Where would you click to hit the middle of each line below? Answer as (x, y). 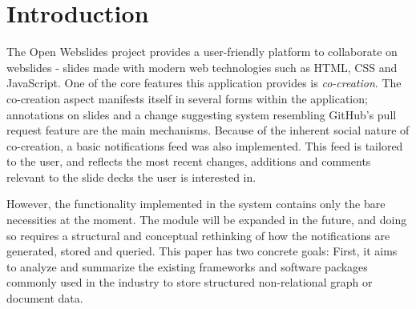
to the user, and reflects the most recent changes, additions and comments (189, 161)
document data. (45, 298)
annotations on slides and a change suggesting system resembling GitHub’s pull (202, 114)
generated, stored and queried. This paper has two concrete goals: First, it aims (202, 251)
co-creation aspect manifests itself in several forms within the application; (187, 98)
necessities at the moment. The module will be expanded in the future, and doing (207, 220)
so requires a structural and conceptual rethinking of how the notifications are (198, 235)
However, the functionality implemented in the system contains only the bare (196, 204)
